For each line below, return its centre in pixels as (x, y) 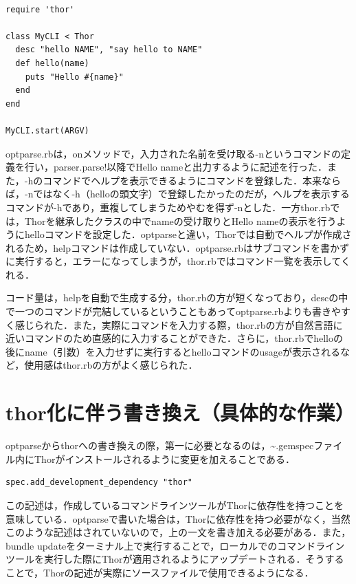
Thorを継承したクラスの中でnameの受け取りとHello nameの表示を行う (180, 220)
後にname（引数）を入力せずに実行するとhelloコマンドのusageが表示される (173, 351)
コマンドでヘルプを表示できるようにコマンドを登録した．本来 (182, 180)
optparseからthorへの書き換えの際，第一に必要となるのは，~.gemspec (160, 445)
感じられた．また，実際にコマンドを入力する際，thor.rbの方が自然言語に (179, 324)
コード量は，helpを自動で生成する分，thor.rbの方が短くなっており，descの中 (177, 298)
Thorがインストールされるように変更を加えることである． (165, 458)
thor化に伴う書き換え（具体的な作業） (180, 412)
